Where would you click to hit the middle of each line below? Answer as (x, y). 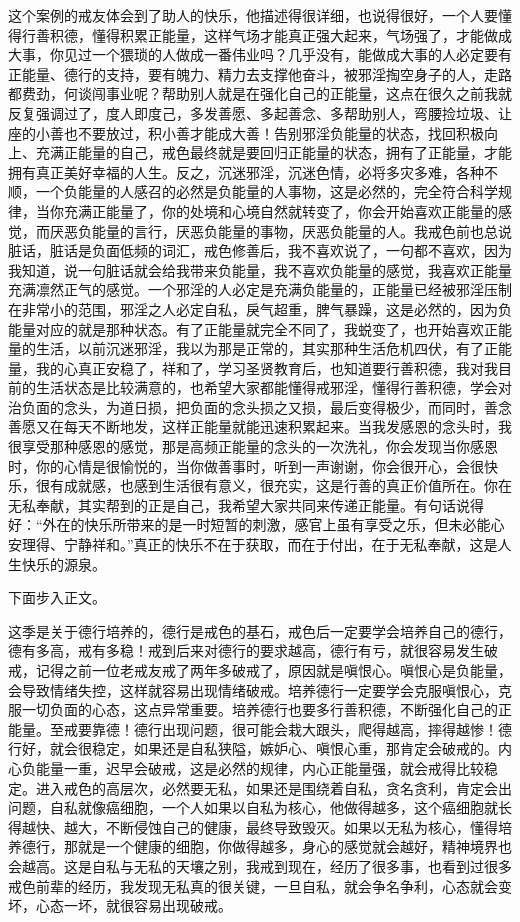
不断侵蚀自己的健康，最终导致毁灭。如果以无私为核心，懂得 (301, 826)
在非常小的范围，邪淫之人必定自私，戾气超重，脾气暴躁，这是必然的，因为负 (260, 308)
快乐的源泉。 (63, 563)
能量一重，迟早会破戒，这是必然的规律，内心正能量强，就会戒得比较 (259, 767)
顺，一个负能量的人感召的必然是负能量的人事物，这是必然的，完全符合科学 (253, 191)
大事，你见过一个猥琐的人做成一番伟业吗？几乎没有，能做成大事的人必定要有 (260, 54)
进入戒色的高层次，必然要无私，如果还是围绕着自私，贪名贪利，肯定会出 (273, 787)
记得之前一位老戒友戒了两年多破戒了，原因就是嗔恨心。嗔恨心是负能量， (273, 670)
